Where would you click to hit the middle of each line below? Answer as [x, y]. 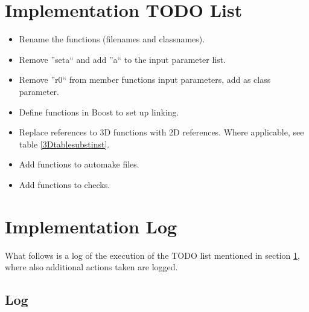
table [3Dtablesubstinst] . [64, 144]
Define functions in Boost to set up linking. [99, 112]
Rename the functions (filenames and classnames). [112, 39]
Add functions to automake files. [79, 164]
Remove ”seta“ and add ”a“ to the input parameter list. [123, 59]
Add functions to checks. [65, 184]
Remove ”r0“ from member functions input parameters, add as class [145, 80]
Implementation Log [91, 226]
